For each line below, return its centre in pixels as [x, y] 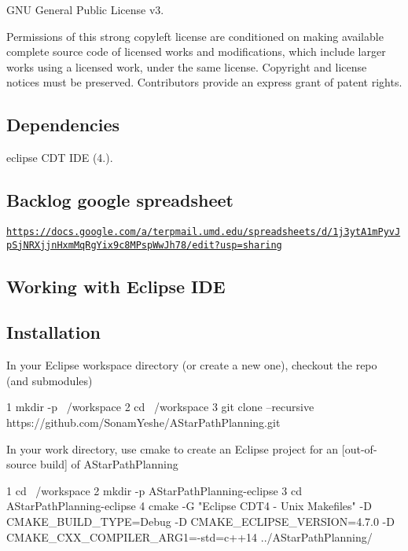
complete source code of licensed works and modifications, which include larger [196, 51]
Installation [53, 332]
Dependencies [63, 125]
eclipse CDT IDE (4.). [60, 158]
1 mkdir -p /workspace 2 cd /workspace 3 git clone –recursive [160, 407]
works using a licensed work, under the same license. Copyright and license [187, 66]
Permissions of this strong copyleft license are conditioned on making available [195, 36]
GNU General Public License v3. [85, 9]
